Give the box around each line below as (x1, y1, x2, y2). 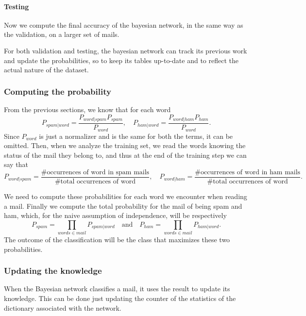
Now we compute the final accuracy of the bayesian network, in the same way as (4, 19, 243, 30)
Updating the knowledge (4, 265, 102, 277)
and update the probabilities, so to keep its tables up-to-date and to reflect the (4, 55, 238, 65)
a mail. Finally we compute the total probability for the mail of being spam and (4, 200, 242, 211)
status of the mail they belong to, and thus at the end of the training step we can (4, 150, 247, 160)
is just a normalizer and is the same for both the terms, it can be (39, 131, 233, 141)
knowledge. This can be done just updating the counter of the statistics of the (4, 293, 236, 303)
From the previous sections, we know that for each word (4, 104, 171, 114)
